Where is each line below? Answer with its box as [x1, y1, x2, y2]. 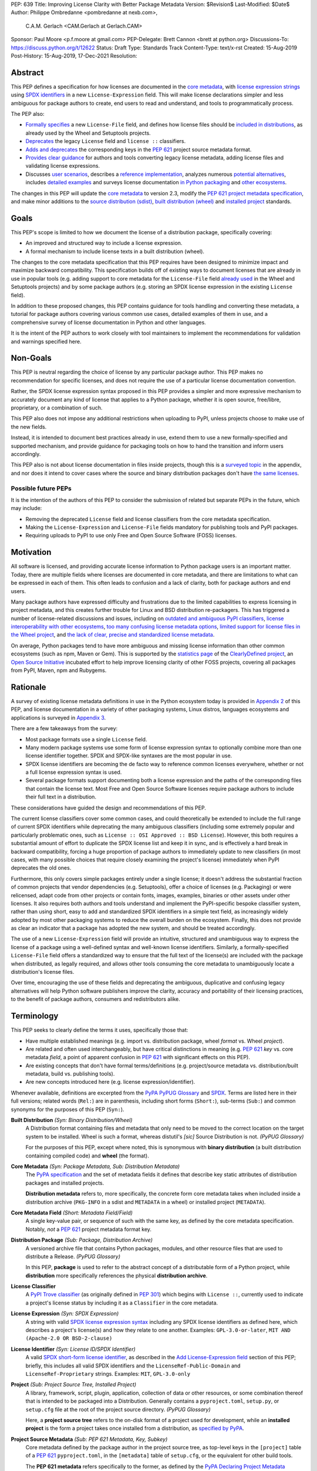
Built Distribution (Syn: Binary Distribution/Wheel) [11, 1117, 133, 1124]
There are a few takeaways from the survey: [11, 725, 118, 732]
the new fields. [11, 423, 47, 430]
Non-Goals [11, 353, 52, 363]
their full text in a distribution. [25, 793, 97, 800]
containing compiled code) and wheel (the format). [25, 1152, 149, 1159]
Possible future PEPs [11, 484, 72, 492]
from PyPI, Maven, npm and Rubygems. [11, 667, 107, 674]
